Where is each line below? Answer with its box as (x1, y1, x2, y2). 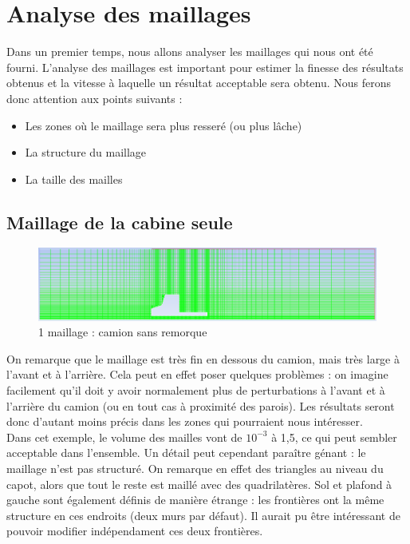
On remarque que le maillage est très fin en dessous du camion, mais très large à (6, 350, 400, 367)
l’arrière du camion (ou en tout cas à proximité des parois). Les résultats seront (6, 397, 395, 414)
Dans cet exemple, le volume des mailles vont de (6, 428, 242, 445)
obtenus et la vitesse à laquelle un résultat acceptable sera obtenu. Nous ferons (6, 74, 392, 91)
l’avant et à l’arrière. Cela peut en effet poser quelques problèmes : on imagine (6, 366, 388, 383)
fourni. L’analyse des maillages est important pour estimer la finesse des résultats (6, 58, 404, 75)
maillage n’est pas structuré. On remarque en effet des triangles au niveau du (6, 460, 384, 476)
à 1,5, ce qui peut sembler (271, 428, 397, 445)
